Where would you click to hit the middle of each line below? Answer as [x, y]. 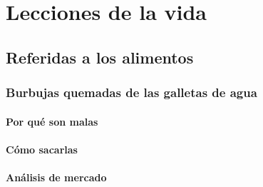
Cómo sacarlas [42, 149]
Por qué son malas [52, 121]
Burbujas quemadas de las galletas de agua [131, 92]
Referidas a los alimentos [100, 57]
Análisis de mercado [56, 177]
